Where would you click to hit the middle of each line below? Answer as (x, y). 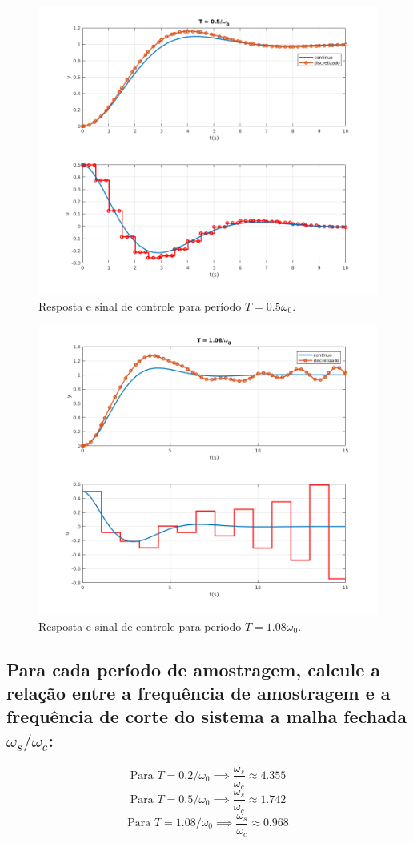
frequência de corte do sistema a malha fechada (207, 716)
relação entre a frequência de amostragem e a (198, 692)
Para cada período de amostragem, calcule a (194, 669)
